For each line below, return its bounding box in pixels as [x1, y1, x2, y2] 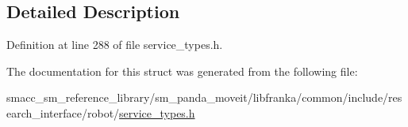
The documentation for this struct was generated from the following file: [6, 62, 358, 79]
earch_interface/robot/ [6, 104, 120, 121]
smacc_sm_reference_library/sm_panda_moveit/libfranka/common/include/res [6, 89, 402, 106]
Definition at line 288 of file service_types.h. [6, 36, 223, 53]
